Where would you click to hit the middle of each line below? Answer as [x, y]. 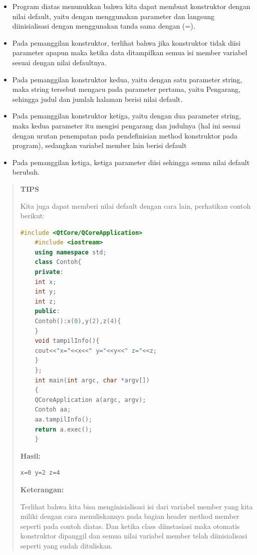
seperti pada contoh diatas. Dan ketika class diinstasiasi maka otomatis [130, 526]
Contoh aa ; [53, 410]
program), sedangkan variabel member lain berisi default [99, 145]
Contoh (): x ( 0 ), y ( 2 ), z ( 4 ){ [78, 321]
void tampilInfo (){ [67, 341]
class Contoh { [58, 262]
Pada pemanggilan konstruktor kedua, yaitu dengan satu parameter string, [127, 79]
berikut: [33, 216]
